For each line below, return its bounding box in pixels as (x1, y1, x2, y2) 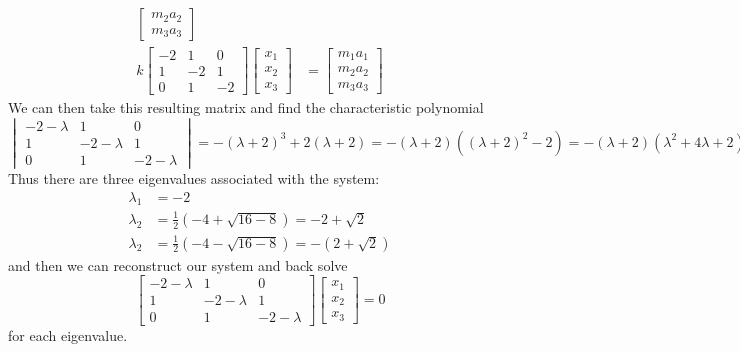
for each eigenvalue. (8, 325, 128, 346)
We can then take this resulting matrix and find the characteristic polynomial (8, 97, 484, 118)
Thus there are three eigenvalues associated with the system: (8, 168, 380, 189)
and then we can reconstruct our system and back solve (8, 254, 348, 275)
